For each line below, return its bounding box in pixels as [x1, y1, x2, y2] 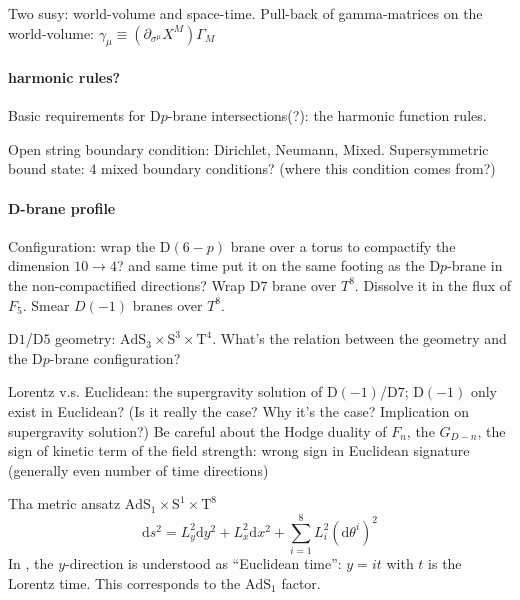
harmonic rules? [8, 66, 121, 87]
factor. [281, 572, 321, 593]
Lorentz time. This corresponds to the [8, 572, 241, 593]
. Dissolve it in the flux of [354, 274, 512, 295]
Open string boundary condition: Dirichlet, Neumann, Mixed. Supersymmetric [8, 138, 489, 159]
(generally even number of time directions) [8, 459, 269, 480]
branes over [132, 294, 203, 315]
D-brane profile [8, 197, 116, 218]
